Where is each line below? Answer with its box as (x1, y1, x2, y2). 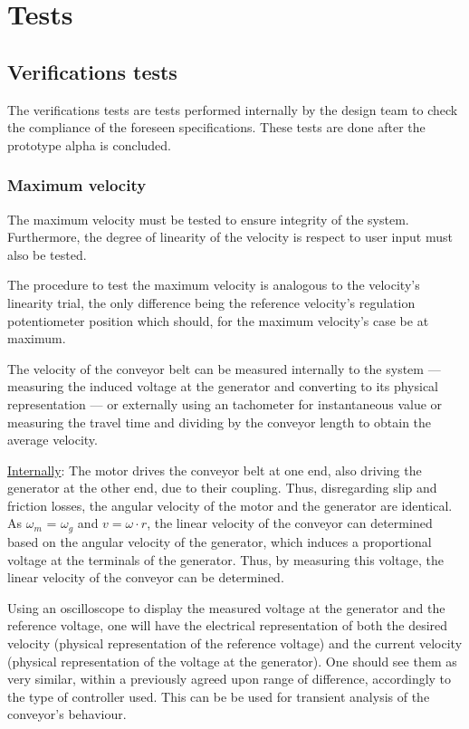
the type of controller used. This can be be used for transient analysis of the (7, 686, 430, 705)
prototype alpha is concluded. (7, 135, 171, 154)
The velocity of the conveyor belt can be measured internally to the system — (7, 359, 441, 378)
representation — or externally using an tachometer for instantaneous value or (7, 394, 443, 413)
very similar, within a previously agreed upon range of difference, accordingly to (7, 669, 452, 688)
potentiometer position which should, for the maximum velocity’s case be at (7, 311, 429, 330)
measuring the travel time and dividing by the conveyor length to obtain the (7, 412, 432, 431)
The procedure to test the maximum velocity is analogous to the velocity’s (7, 275, 420, 294)
